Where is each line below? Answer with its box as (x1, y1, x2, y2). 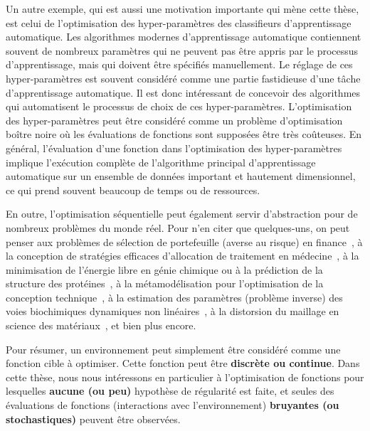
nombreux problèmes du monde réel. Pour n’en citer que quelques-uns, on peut (6, 220, 350, 235)
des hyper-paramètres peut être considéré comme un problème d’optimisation (6, 112, 343, 127)
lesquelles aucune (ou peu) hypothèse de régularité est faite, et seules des (6, 383, 334, 398)
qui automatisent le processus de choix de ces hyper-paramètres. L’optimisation (6, 99, 352, 114)
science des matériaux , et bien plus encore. (6, 318, 196, 333)
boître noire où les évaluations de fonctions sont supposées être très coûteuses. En (6, 127, 362, 142)
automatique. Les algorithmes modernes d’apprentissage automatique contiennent (6, 29, 361, 44)
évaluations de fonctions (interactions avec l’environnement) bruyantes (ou (6, 398, 339, 413)
